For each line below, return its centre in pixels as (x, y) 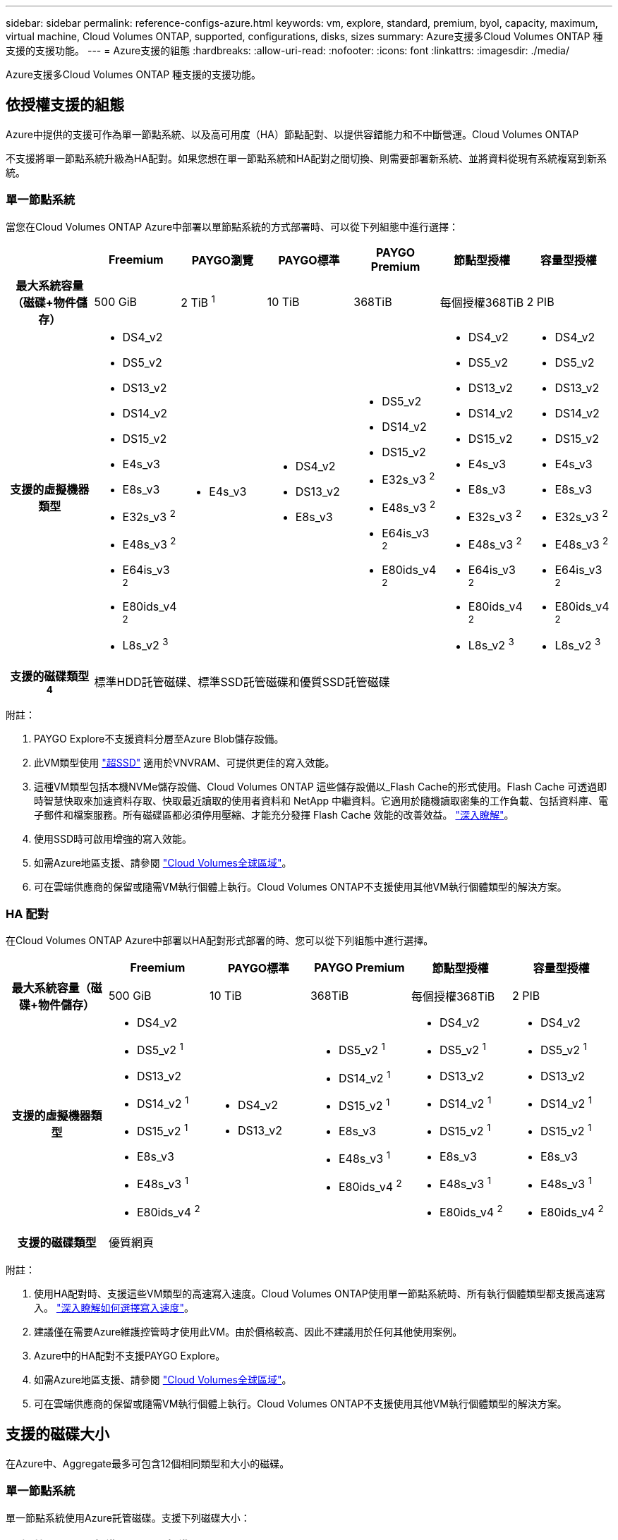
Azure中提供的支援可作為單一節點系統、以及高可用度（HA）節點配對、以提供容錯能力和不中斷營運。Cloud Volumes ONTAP (292, 134)
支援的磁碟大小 (57, 1434)
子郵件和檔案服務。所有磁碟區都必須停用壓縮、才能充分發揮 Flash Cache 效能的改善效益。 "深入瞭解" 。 (274, 814)
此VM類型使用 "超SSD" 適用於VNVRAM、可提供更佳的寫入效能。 (184, 762)
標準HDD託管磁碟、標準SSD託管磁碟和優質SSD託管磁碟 (242, 682)
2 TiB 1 (198, 301)
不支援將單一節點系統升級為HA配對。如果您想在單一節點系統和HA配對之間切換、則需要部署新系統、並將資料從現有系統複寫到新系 (307, 158)
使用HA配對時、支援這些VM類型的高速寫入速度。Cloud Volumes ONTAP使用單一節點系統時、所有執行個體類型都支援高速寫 (320, 1293)
